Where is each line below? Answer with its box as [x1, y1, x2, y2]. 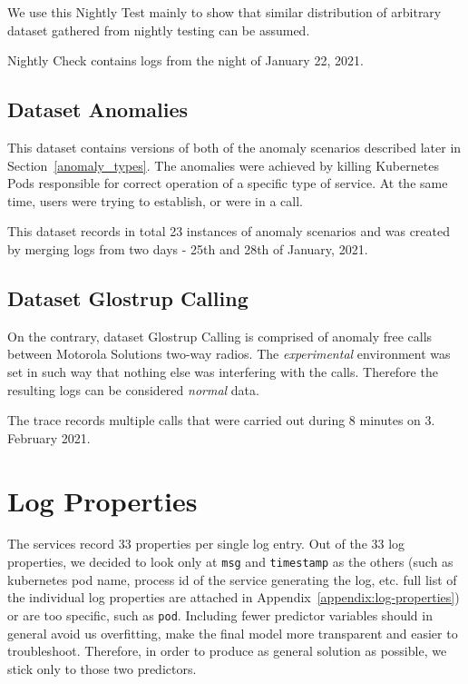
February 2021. [7, 428, 91, 447]
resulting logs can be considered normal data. [7, 380, 259, 399]
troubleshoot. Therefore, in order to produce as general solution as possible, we [7, 641, 447, 660]
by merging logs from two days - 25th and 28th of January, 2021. [7, 239, 368, 258]
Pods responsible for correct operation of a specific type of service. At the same [7, 173, 448, 193]
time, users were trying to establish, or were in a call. [7, 191, 303, 210]
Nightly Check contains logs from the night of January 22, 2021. [7, 51, 364, 70]
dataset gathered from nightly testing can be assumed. [7, 20, 310, 39]
